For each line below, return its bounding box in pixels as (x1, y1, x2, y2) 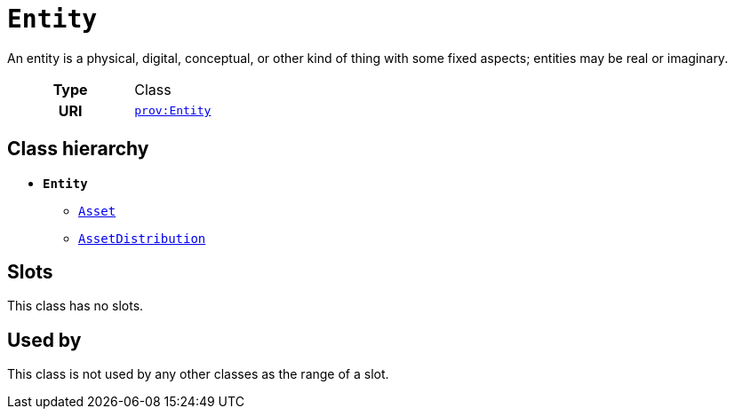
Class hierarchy (7, 137, 149, 161)
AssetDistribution (78, 231, 206, 246)
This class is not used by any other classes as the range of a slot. (7, 366, 389, 382)
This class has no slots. (7, 298, 144, 314)
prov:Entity (134, 104, 212, 118)
